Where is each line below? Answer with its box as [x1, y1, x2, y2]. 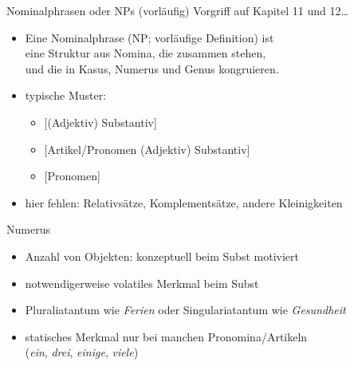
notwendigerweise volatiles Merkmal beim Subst [25, 274, 259, 291]
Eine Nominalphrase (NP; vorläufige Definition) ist [25, 29, 274, 45]
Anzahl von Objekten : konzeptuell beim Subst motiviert [25, 247, 299, 264]
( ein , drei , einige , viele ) [25, 344, 139, 360]
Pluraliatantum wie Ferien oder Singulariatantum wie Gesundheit [25, 301, 346, 318]
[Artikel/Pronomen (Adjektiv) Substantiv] [44, 140, 250, 157]
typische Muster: [25, 87, 107, 104]
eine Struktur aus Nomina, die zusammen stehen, [25, 45, 266, 61]
